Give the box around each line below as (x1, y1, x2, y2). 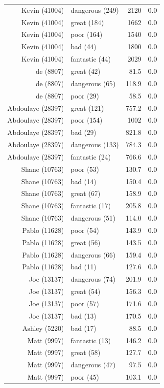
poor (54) (70, 225, 99, 235)
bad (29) (70, 127, 96, 137)
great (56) (70, 237, 101, 247)
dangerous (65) (70, 78, 116, 88)
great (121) (70, 102, 104, 113)
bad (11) (70, 261, 96, 272)
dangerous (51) (70, 213, 116, 223)
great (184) (70, 17, 104, 27)
